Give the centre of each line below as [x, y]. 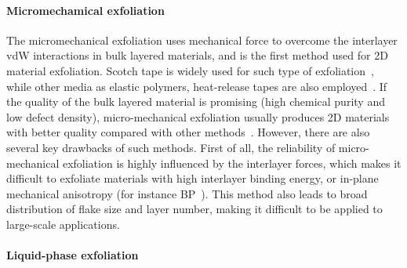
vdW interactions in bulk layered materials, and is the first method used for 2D [197, 55]
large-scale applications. [63, 224]
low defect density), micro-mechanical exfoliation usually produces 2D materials [198, 116]
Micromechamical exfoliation [85, 10]
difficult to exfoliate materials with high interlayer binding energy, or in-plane [193, 178]
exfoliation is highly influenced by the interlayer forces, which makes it [232, 163]
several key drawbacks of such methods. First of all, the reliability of [171, 147]
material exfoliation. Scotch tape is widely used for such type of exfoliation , [190, 70]
